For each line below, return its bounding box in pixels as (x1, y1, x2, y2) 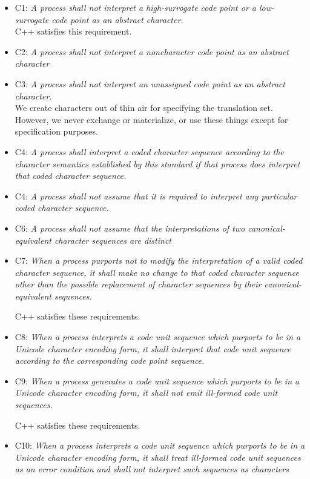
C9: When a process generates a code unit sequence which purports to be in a (15, 374, 300, 387)
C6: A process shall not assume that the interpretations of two (15, 221, 245, 234)
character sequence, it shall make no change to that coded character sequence (15, 266, 299, 278)
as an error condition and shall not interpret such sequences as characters (15, 463, 289, 475)
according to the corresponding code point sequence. (15, 354, 205, 367)
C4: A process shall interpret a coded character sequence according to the (15, 145, 284, 158)
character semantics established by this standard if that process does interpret (15, 157, 300, 170)
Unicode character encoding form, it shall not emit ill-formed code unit (15, 386, 278, 399)
